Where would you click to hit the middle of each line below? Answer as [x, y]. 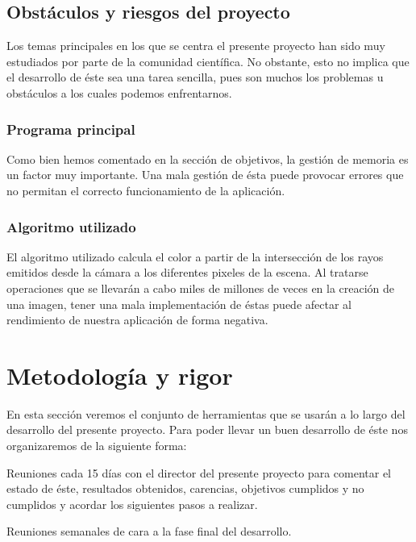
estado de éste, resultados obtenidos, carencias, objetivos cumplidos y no [185, 488]
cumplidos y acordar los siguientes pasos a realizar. [132, 504]
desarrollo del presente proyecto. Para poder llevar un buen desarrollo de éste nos [207, 429]
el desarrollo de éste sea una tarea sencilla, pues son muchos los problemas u [195, 77]
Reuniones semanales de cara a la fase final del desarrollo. [149, 531]
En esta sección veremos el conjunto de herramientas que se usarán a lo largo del [206, 413]
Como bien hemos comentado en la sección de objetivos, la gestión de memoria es [208, 158]
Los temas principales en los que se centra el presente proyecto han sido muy [196, 46]
